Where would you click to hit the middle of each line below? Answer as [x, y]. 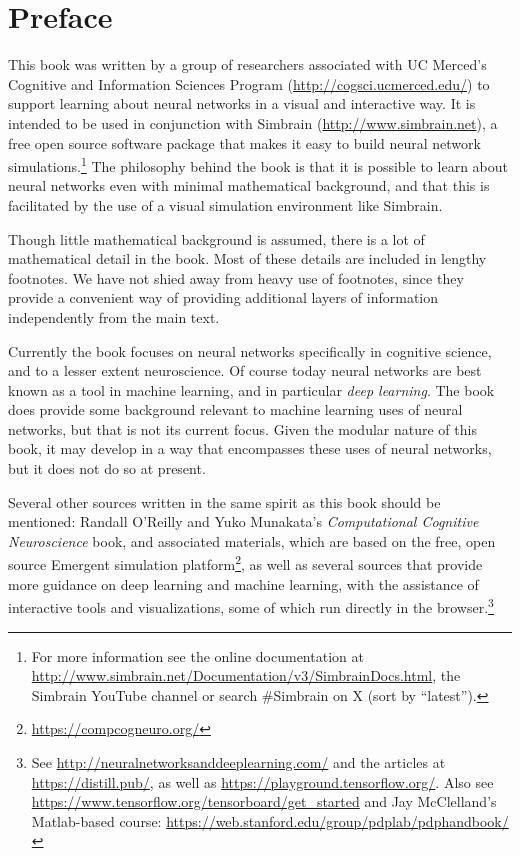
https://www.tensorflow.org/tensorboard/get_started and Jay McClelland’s [264, 801]
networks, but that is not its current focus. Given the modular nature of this [242, 428]
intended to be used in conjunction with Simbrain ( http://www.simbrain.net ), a [253, 122]
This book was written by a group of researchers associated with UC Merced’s [247, 64]
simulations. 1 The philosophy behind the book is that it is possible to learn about [258, 164]
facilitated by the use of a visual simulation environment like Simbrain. [225, 204]
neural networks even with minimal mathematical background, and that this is [249, 185]
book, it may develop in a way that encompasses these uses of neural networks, [250, 448]
